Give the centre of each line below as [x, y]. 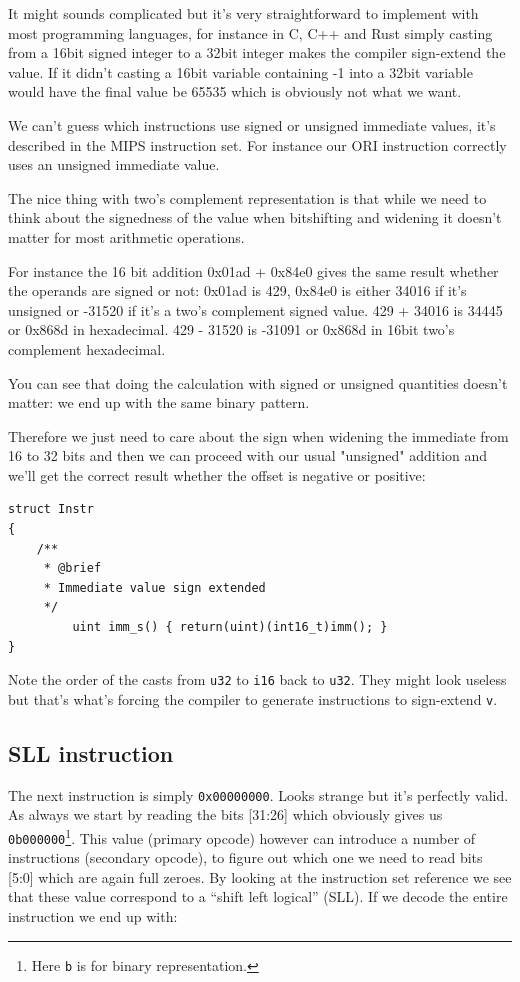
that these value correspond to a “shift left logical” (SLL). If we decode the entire [258, 896]
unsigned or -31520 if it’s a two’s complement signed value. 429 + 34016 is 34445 [255, 309]
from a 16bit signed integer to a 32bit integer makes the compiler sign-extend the [257, 52]
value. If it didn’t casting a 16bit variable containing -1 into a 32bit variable [240, 71]
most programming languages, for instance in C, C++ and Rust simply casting [250, 32]
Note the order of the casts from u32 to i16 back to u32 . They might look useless [257, 679]
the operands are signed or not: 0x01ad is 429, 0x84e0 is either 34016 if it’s [237, 290]
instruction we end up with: [93, 916]
